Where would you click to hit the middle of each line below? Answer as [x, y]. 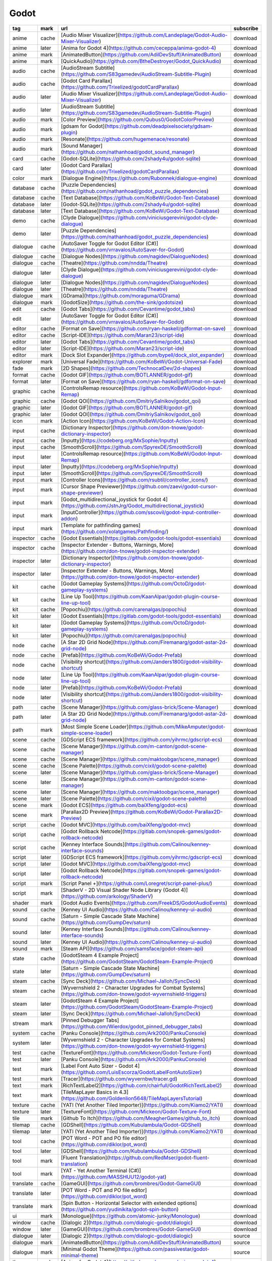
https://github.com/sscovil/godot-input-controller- [161, 512]
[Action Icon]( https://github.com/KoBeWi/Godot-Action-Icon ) [133, 421]
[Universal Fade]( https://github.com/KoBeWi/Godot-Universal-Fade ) [142, 362]
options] [187, 1203]
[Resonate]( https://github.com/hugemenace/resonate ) [125, 139]
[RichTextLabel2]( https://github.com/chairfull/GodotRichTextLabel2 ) [141, 1085]
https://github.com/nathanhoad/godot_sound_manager [128, 152]
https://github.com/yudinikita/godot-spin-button [120, 1209]
